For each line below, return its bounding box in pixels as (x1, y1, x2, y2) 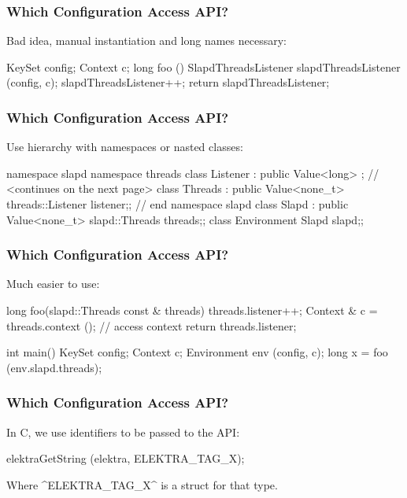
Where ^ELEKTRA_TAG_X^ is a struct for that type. (6, 476, 278, 492)
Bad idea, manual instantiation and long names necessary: (6, 32, 287, 49)
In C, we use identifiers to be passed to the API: (6, 423, 240, 440)
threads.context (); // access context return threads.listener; (6, 317, 297, 334)
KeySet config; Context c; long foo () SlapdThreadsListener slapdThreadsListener (6, 58, 401, 75)
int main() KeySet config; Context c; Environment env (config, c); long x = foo (6, 344, 388, 360)
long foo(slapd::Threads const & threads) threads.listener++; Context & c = (6, 302, 378, 318)
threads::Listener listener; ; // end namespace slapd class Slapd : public (6, 196, 349, 212)
